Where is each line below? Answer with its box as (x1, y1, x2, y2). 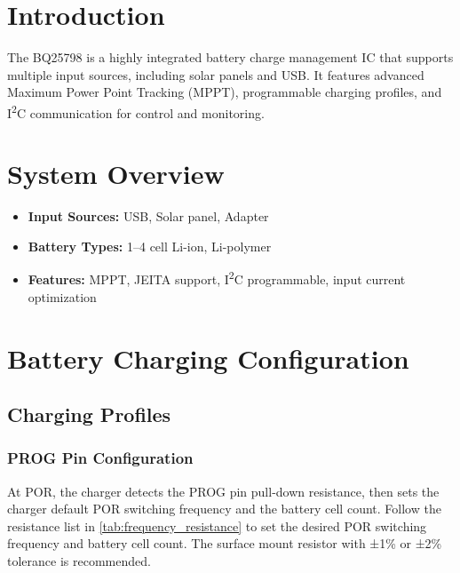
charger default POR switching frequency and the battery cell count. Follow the (7, 499, 441, 518)
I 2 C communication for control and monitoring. (7, 100, 265, 122)
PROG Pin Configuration (7, 447, 194, 469)
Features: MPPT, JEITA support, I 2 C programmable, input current (28, 267, 406, 289)
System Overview (7, 155, 225, 192)
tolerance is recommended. (7, 552, 151, 570)
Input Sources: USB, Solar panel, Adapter (28, 207, 269, 226)
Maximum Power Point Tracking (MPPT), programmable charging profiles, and (7, 83, 442, 101)
